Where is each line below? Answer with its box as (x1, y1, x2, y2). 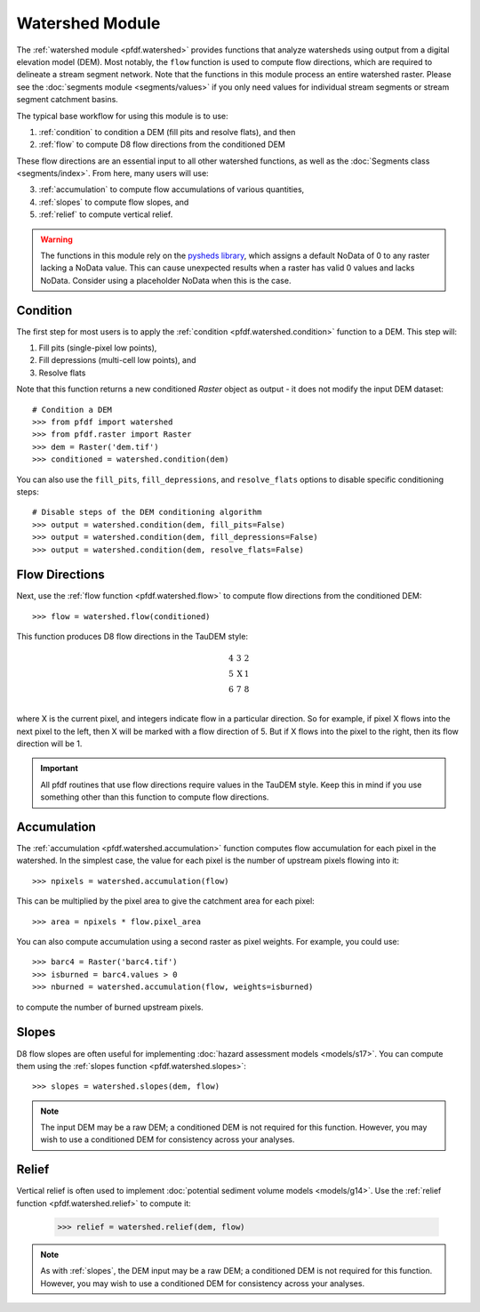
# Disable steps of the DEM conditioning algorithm (32, 507, 262, 518)
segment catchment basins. (16, 94, 119, 105)
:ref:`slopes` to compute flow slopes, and (38, 197, 189, 207)
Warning (40, 234, 73, 245)
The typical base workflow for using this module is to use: (16, 110, 228, 121)
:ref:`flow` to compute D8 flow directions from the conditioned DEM (38, 139, 286, 150)
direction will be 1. (16, 738, 83, 749)
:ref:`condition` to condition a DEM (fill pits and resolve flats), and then (38, 126, 296, 137)
